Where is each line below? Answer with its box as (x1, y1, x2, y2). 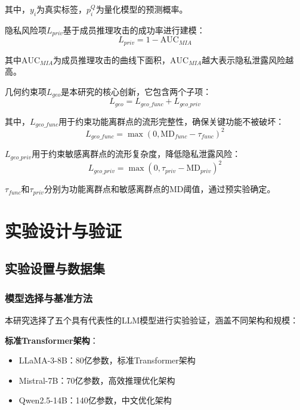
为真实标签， (36, 3, 87, 15)
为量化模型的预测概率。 (95, 3, 188, 15)
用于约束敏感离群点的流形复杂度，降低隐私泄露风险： (32, 147, 241, 160)
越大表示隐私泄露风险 (202, 53, 286, 66)
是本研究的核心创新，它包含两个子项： (61, 85, 212, 97)
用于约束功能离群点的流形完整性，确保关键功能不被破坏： (58, 115, 284, 127)
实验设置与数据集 (5, 259, 105, 278)
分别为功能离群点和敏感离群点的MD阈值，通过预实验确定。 (44, 183, 276, 195)
